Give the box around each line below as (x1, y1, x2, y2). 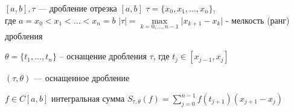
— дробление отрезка (38, 2, 117, 14)
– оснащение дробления (59, 50, 147, 62)
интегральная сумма (51, 92, 125, 104)
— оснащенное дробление (34, 71, 130, 84)
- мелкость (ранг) (225, 13, 290, 26)
